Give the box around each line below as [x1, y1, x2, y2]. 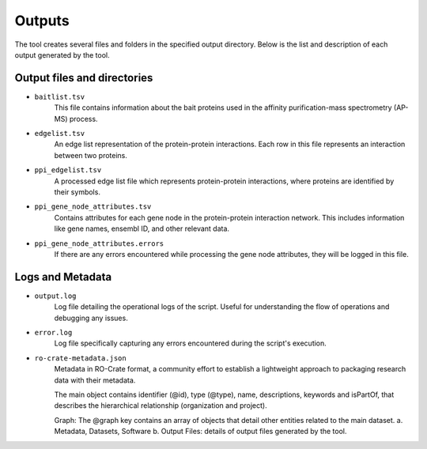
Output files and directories [14, 71, 153, 85]
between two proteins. [54, 150, 128, 160]
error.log [34, 328, 73, 337]
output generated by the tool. [14, 50, 110, 59]
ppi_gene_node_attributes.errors [34, 239, 164, 248]
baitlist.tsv [34, 92, 85, 101]
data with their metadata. [54, 375, 136, 385]
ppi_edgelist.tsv [34, 166, 102, 175]
